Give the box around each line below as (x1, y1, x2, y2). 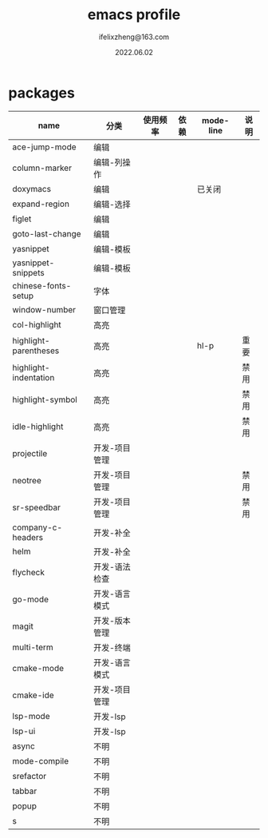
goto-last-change (12, 228, 81, 239)
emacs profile (87, 6, 181, 24)
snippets (12, 267, 45, 278)
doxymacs (12, 183, 52, 194)
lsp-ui (12, 725, 36, 737)
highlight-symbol (12, 394, 77, 405)
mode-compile (12, 755, 69, 766)
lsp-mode (12, 710, 50, 721)
